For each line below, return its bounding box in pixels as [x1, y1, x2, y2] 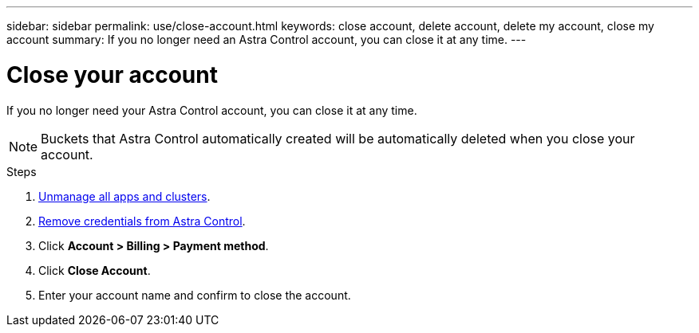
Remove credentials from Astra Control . [38, 214, 246, 228]
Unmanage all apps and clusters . [38, 189, 211, 203]
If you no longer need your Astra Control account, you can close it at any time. [6, 103, 417, 117]
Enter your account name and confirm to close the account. [38, 288, 351, 302]
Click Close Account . [38, 263, 151, 277]
